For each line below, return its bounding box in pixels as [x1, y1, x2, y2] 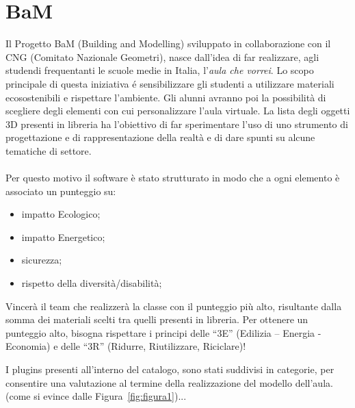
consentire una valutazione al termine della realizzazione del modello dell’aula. [5, 375, 333, 390]
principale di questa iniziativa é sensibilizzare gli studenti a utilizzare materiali [5, 76, 334, 90]
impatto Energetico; [21, 229, 105, 244]
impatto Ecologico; [21, 207, 101, 221]
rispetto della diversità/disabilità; [21, 276, 162, 290]
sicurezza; [21, 253, 62, 267]
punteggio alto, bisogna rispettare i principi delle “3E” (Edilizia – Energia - [5, 325, 321, 340]
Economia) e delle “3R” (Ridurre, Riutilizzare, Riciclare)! [5, 339, 246, 353]
